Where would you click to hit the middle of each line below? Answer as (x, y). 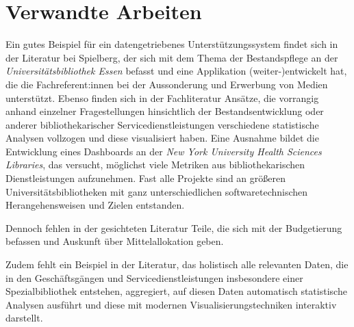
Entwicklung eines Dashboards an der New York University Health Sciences (164, 151)
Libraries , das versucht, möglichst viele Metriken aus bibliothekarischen (155, 165)
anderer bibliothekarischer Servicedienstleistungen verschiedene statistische (162, 124)
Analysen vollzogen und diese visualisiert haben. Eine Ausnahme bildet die (162, 138)
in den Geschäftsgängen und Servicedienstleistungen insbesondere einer (154, 277)
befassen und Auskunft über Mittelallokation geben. (115, 241)
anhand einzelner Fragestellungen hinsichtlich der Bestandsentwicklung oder (165, 111)
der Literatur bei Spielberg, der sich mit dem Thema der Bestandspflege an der (172, 57)
